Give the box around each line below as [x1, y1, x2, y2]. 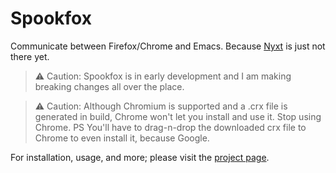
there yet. [10, 50, 50, 62]
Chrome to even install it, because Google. [34, 132, 210, 144]
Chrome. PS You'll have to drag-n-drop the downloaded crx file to [34, 121, 307, 133]
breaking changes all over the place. [34, 80, 185, 92]
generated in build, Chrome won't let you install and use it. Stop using [34, 110, 322, 122]
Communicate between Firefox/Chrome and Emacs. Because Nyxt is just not [10, 40, 326, 52]
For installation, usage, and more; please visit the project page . [10, 151, 270, 163]
